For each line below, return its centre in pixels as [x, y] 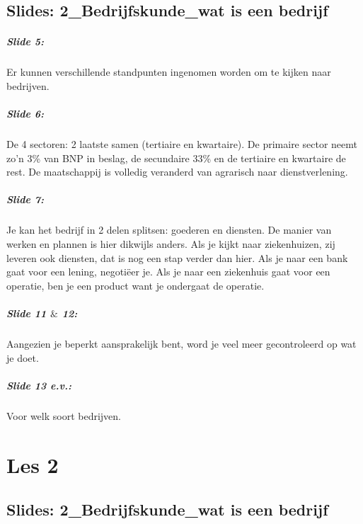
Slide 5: [25, 41]
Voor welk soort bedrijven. [64, 415]
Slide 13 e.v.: [39, 385]
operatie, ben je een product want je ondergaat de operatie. [136, 285]
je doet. [23, 357]
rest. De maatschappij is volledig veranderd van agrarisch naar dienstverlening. [177, 172]
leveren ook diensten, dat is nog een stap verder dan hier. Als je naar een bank [177, 257]
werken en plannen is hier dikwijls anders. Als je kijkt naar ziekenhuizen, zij [171, 244]
